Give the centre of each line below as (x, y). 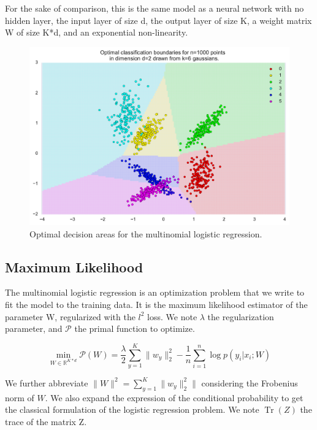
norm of (20, 397)
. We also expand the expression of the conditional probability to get (174, 397)
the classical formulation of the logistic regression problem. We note (132, 409)
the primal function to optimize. (135, 328)
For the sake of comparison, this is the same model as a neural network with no (155, 8)
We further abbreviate (47, 382)
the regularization (241, 316)
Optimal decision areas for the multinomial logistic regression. (146, 233)
